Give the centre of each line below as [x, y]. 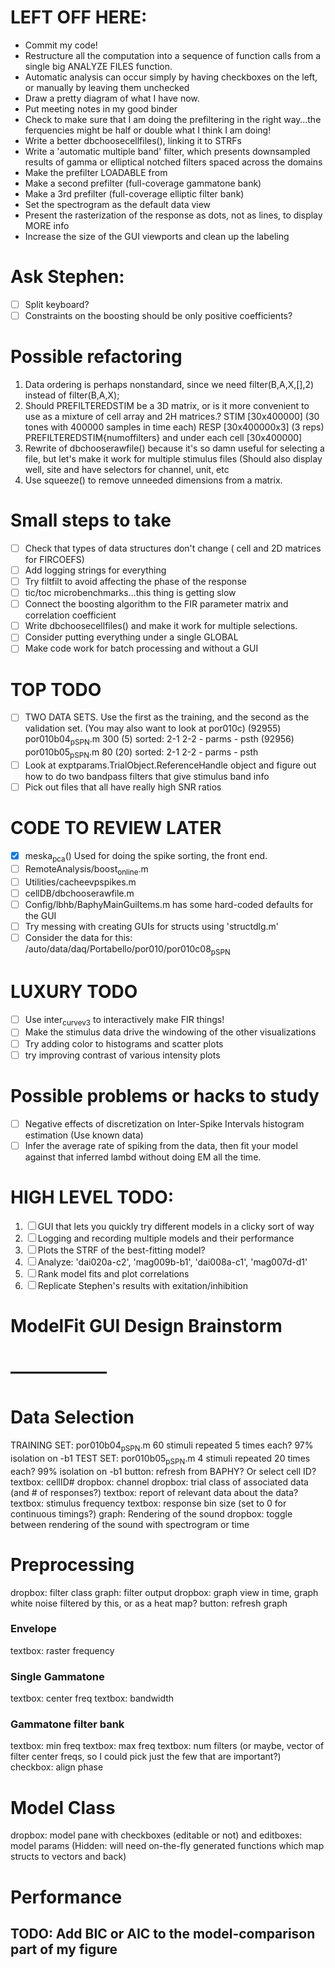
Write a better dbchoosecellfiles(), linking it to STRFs [133, 140]
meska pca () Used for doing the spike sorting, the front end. [146, 857]
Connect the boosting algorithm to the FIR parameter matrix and [156, 604]
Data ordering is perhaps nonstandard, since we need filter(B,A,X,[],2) [169, 384]
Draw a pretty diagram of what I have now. [112, 98]
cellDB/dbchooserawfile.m [79, 893]
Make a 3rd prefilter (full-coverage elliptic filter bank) [134, 193]
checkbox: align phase [57, 1767]
